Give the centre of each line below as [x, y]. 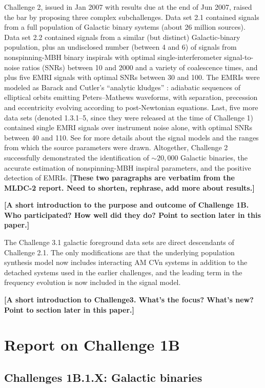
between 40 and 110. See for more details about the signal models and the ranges [131, 137]
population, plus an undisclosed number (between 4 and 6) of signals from [120, 47]
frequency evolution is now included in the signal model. [93, 282]
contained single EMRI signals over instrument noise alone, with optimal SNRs [128, 127]
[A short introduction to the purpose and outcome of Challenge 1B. [127, 205]
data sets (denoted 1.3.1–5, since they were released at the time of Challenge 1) [129, 117]
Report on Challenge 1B [92, 345]
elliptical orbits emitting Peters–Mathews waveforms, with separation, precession [131, 97]
